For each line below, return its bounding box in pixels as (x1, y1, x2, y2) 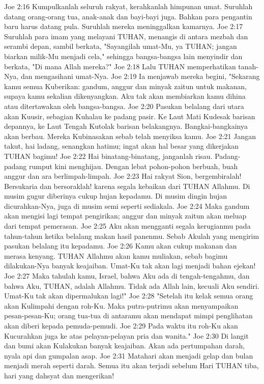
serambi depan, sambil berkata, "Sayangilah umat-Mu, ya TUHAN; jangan (4, 41, 237, 51)
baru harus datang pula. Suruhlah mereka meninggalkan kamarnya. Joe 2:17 (4, 21, 243, 32)
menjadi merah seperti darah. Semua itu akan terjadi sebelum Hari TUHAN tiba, (4, 360, 259, 371)
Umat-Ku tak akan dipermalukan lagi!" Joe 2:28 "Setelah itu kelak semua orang (4, 290, 253, 301)
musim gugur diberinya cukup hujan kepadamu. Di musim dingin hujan (4, 190, 227, 201)
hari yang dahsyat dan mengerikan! (4, 370, 114, 380)
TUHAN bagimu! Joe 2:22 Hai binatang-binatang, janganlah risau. (4, 150, 213, 161)
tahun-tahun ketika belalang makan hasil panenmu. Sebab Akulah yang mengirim (4, 230, 259, 241)
